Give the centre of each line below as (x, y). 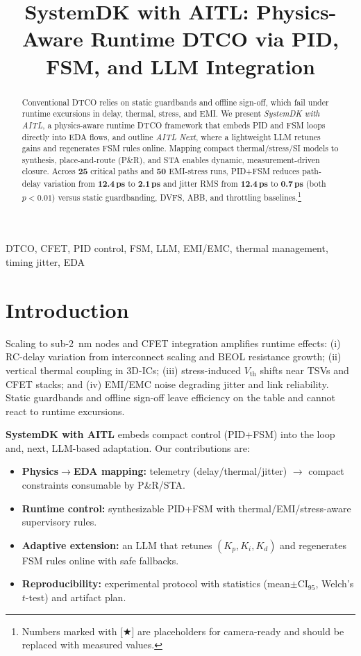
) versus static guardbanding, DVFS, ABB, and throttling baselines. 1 (177, 196)
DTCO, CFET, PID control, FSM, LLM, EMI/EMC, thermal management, (167, 248)
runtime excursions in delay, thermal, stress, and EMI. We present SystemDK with (171, 113)
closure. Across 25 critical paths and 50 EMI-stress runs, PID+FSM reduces (161, 171)
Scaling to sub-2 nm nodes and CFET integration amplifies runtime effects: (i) (173, 343)
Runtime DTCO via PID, (215, 39)
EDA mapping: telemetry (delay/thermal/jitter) (180, 471)
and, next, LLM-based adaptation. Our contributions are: (128, 447)
